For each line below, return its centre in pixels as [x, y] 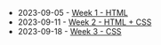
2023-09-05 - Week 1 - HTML [73, 13]
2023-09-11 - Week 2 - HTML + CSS [85, 22]
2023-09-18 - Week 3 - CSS [69, 31]
